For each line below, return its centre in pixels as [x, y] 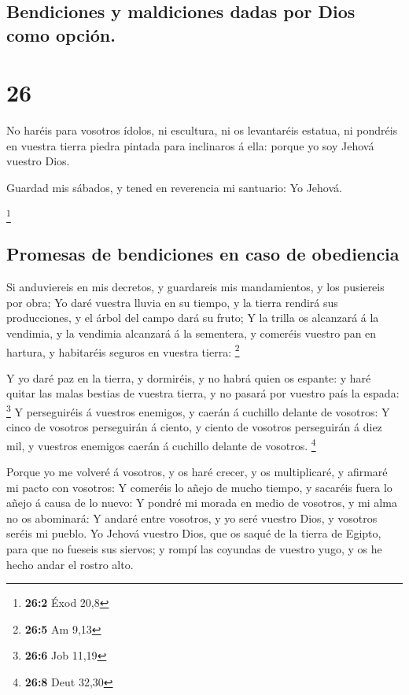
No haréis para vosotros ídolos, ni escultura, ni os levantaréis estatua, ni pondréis [202, 130]
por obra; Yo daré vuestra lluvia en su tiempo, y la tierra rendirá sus [172, 302]
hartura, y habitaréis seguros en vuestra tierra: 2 [123, 350]
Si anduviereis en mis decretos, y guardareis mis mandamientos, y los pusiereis [195, 287]
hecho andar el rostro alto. [70, 564]
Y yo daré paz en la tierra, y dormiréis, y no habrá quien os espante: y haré [189, 377]
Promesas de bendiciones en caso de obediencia [203, 254]
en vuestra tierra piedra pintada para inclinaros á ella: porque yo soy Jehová [190, 145]
